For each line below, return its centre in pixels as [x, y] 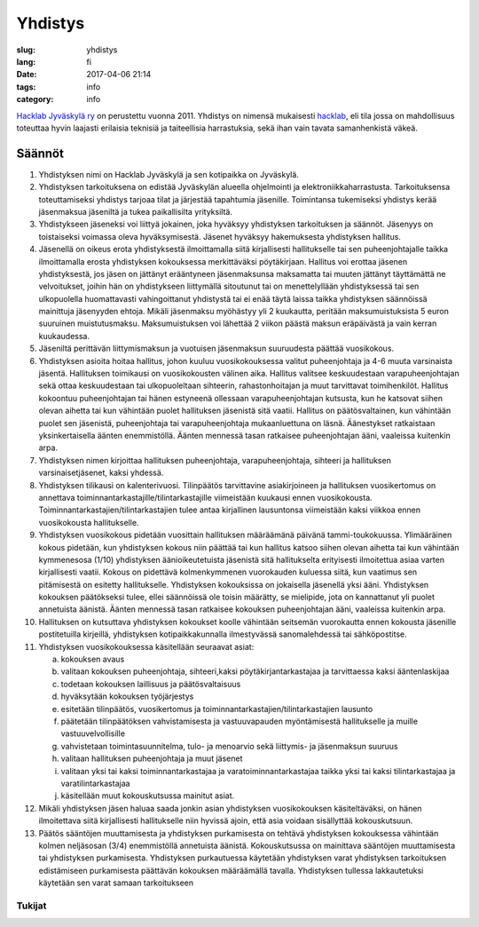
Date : [27, 75]
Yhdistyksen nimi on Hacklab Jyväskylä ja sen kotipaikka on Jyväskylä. [169, 174]
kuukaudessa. [64, 336]
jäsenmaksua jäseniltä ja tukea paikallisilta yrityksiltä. [135, 211]
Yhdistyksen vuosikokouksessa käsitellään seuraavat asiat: [146, 646]
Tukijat [31, 906]
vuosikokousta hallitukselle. [89, 522]
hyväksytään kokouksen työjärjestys [127, 696]
